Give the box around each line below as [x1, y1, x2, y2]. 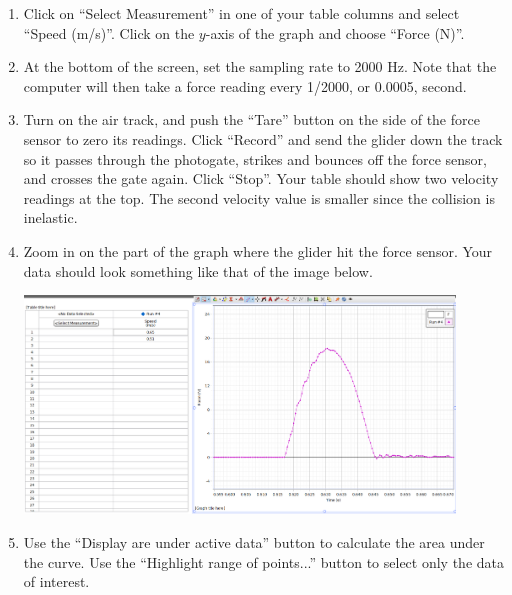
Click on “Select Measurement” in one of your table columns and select [23, 3, 460, 23]
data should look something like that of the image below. [23, 260, 373, 281]
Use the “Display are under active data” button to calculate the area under [23, 531, 485, 552]
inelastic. [23, 207, 78, 228]
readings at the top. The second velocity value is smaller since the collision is [23, 187, 495, 208]
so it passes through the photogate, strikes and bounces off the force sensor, [23, 148, 487, 169]
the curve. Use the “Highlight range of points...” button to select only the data [23, 551, 504, 572]
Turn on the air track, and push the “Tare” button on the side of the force [23, 109, 480, 130]
